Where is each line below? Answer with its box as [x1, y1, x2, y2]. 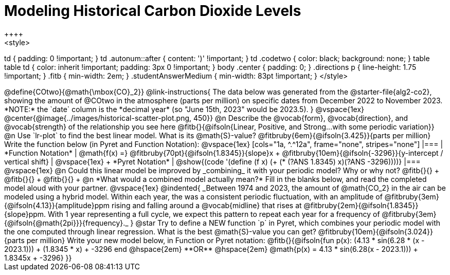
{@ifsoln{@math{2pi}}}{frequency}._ [4, 218, 129, 227]
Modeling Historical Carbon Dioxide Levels [4, 2, 301, 20]
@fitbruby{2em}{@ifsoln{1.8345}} [303, 200, 419, 210]
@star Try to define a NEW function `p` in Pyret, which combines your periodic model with [135, 218, 441, 227]
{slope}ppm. [4, 209, 46, 218]
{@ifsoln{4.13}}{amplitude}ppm [4, 200, 110, 210]
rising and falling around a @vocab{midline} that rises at [112, 200, 302, 210]
